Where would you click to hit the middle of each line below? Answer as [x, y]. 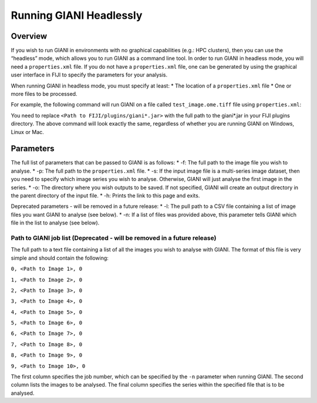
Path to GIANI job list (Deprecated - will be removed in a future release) [114, 238]
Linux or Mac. [27, 132]
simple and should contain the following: [60, 258]
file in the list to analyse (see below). [55, 223]
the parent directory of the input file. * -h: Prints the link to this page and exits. [105, 196]
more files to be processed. [44, 94]
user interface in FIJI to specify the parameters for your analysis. [89, 75]
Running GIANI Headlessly [77, 15]
